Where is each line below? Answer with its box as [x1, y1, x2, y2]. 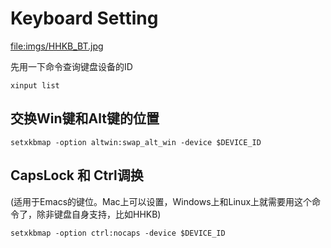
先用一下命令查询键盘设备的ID [10, 60, 133, 72]
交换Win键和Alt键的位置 [10, 110, 160, 127]
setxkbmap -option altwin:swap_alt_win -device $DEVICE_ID [10, 137, 262, 147]
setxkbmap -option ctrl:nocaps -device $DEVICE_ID [10, 228, 226, 238]
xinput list [10, 80, 60, 91]
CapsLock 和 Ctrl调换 [10, 167, 144, 184]
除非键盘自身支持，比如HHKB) [36, 208, 162, 220]
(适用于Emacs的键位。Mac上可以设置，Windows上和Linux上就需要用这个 [10, 195, 313, 207]
